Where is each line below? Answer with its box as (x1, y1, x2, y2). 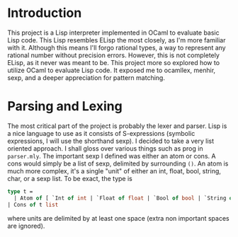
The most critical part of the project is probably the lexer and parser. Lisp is (7, 122, 227, 130)
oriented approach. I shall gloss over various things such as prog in (7, 144, 203, 153)
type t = (7, 187, 33, 195)
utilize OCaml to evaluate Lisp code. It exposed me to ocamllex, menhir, (7, 66, 216, 74)
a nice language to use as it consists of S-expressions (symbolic (7, 129, 195, 137)
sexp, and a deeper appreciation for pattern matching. (7, 73, 165, 82)
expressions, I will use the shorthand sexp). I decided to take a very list (7, 137, 215, 145)
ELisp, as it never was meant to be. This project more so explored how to (7, 58, 220, 67)
